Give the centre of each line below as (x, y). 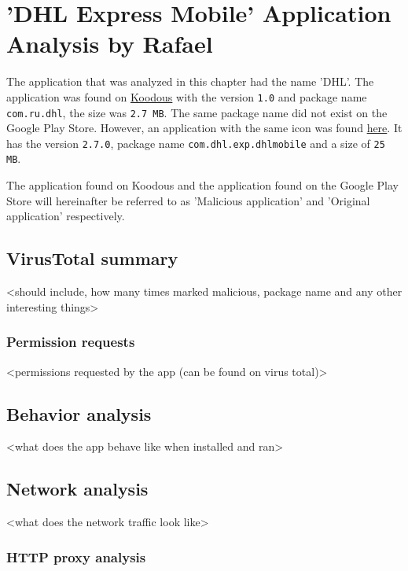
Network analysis (77, 489)
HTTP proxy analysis (76, 556)
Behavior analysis (79, 413)
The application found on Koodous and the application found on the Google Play (203, 185)
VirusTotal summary (92, 258)
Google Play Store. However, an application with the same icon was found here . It (204, 128)
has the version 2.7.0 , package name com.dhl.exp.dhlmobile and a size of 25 (196, 143)
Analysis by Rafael (110, 44)
